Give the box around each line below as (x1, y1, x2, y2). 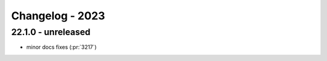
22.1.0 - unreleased (11, 27, 91, 37)
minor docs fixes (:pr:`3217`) (26, 43, 97, 51)
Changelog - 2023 (11, 9, 105, 22)
